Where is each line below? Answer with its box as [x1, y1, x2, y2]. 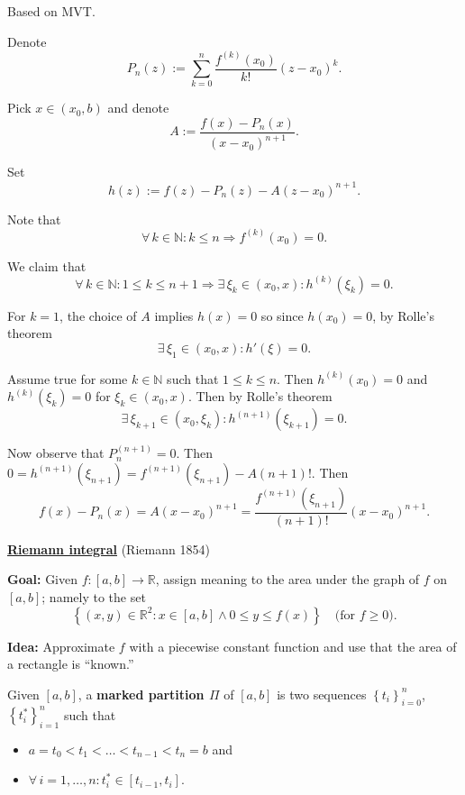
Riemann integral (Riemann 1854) [7, 539, 210, 558]
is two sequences [277, 684, 367, 703]
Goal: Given [7, 570, 78, 589]
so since [260, 306, 304, 324]
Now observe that [7, 443, 105, 462]
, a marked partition [77, 684, 205, 703]
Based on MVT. [7, 2, 96, 20]
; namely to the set [41, 587, 146, 606]
